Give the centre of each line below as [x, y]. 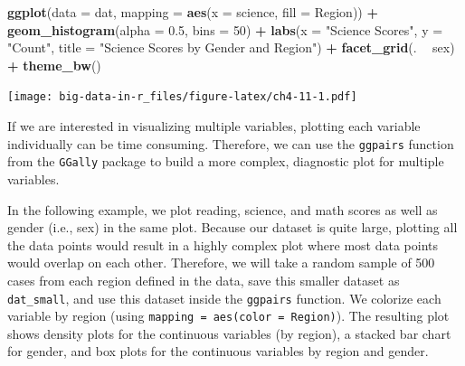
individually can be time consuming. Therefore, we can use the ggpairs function [231, 143]
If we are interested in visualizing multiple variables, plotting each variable [214, 126]
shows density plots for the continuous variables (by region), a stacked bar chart [229, 333]
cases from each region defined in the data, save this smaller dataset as [204, 280]
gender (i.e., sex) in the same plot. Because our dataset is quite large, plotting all [232, 227]
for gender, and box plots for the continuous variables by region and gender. [218, 351]
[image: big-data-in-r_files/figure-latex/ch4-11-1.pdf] [182, 97]
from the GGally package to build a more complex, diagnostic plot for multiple [226, 161]
